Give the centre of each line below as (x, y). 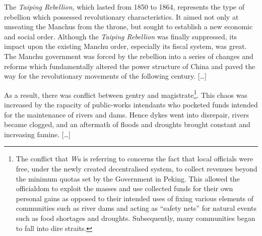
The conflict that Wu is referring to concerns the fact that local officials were (135, 159)
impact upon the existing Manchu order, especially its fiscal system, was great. (125, 46)
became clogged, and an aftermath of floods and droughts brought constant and (127, 124)
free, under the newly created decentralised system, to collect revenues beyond (137, 168)
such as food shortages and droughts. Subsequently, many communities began (136, 218)
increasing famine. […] (38, 134)
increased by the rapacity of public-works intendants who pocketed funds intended (131, 104)
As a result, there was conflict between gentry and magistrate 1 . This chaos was (126, 94)
